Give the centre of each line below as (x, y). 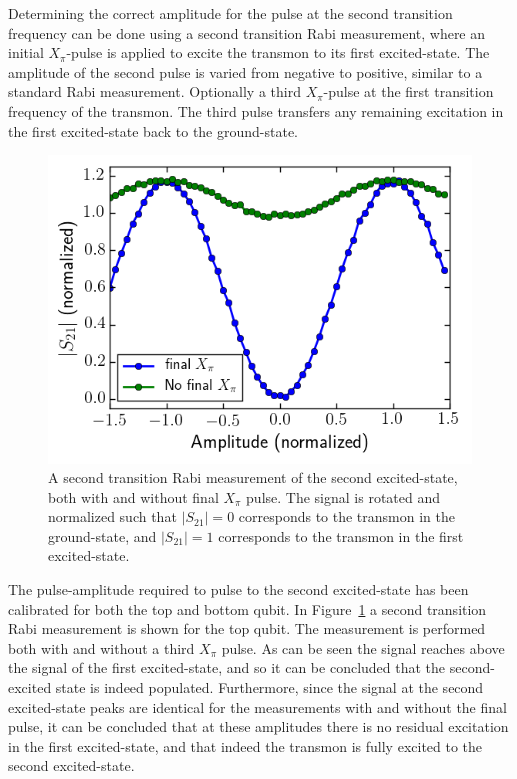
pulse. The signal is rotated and (343, 496)
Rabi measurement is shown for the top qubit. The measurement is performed (247, 628)
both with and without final (133, 496)
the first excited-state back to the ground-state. (153, 130)
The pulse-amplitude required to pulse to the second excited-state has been (238, 589)
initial (26, 52)
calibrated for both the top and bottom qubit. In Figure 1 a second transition (247, 608)
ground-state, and (102, 535)
